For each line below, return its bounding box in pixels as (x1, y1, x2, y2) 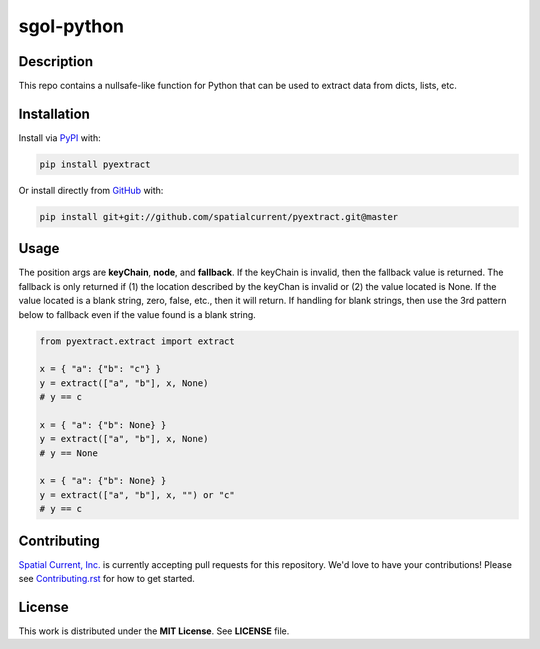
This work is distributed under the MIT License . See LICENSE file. (18, 625, 290, 637)
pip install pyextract (39, 158, 151, 170)
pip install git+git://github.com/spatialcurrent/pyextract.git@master (39, 211, 399, 222)
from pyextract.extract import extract (39, 335, 235, 347)
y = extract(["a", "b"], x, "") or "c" (39, 489, 235, 500)
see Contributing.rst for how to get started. (18, 573, 195, 585)
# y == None (39, 447, 99, 459)
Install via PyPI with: (18, 131, 101, 144)
